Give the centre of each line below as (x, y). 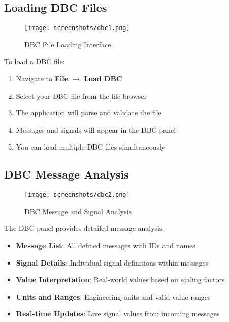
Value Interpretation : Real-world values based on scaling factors (120, 280)
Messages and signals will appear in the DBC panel (96, 129)
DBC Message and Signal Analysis (78, 211)
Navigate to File (42, 79)
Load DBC (103, 79)
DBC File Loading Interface (68, 44)
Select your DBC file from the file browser (81, 95)
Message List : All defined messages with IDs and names (106, 245)
